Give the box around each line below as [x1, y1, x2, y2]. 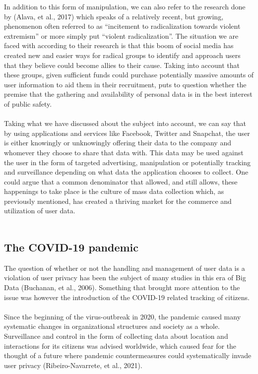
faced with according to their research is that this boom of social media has [4, 40, 234, 51]
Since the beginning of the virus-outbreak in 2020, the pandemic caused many [4, 311, 241, 321]
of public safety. [4, 98, 52, 109]
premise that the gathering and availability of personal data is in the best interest [4, 89, 253, 99]
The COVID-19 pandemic [4, 240, 139, 255]
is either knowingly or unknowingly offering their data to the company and [4, 137, 231, 148]
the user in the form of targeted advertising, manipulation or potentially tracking [4, 157, 251, 167]
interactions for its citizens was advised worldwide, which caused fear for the [4, 340, 237, 351]
